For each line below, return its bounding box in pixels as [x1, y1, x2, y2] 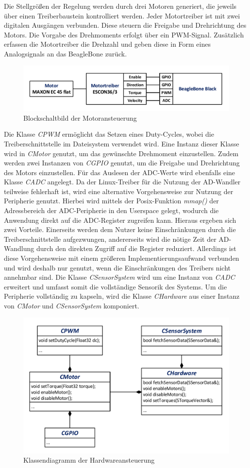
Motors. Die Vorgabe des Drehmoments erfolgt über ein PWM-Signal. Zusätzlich [4, 29, 244, 39]
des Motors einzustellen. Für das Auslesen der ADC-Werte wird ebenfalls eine [4, 167, 235, 177]
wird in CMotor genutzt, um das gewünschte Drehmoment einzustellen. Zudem [4, 148, 239, 158]
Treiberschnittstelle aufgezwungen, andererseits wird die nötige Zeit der [4, 234, 217, 244]
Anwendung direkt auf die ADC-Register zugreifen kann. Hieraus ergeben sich [4, 215, 236, 225]
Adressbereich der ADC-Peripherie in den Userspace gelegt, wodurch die [4, 205, 219, 216]
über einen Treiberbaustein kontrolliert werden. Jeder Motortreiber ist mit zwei [4, 10, 240, 20]
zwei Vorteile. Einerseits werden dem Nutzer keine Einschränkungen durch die [4, 224, 236, 234]
